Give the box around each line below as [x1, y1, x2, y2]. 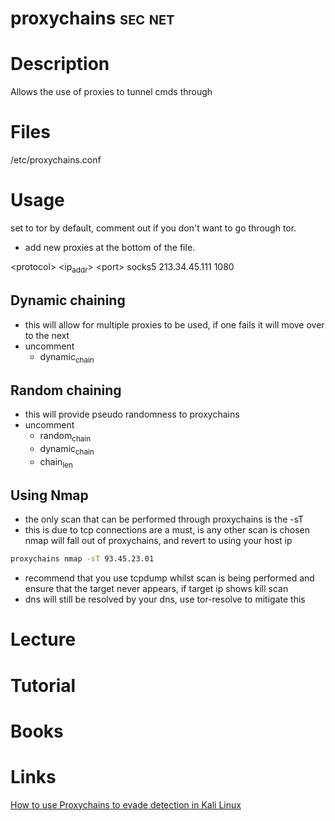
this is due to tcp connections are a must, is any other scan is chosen [24, 524, 310, 536]
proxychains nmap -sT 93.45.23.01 [10, 554, 155, 564]
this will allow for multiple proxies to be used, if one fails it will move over [24, 318, 325, 331]
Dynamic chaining [10, 292, 126, 309]
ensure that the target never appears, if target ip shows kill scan [24, 583, 289, 595]
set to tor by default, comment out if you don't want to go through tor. [10, 222, 297, 234]
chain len [39, 455, 73, 470]
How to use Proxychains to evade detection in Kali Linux [10, 798, 242, 811]
